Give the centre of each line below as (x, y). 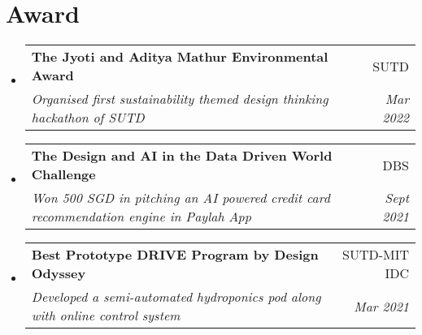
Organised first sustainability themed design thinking (180, 99)
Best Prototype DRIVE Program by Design (175, 255)
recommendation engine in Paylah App (141, 217)
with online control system (106, 316)
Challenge (63, 174)
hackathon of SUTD (88, 118)
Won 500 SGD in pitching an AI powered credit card (181, 198)
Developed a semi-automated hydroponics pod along (176, 297)
